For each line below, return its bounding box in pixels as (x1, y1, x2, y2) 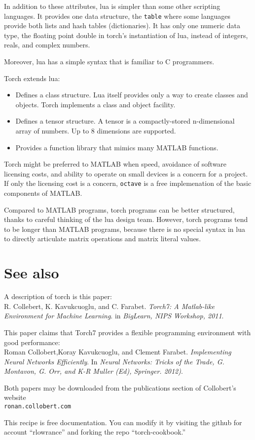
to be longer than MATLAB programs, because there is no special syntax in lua (4, 223, 245, 234)
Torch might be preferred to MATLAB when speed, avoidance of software (4, 159, 227, 169)
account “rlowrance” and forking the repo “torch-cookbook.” (4, 427, 186, 437)
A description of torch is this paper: (4, 291, 112, 302)
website (4, 392, 26, 402)
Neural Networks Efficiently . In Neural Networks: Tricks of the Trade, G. (4, 356, 224, 366)
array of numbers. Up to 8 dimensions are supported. (15, 126, 176, 135)
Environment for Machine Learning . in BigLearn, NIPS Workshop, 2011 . (4, 310, 224, 321)
